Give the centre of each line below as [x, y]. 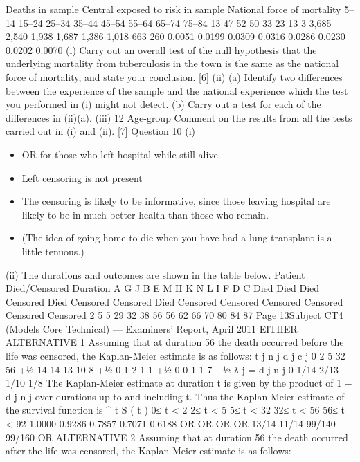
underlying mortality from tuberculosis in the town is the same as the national [172, 63]
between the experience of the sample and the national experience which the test [177, 90]
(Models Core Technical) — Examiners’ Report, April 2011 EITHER [152, 328]
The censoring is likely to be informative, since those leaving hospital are [176, 201]
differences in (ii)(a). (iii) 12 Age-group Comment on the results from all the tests [179, 117]
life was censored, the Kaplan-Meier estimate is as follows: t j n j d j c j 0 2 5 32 [175, 356]
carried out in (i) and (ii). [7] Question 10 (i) [100, 131]
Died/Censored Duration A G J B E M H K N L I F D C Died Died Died [163, 288]
